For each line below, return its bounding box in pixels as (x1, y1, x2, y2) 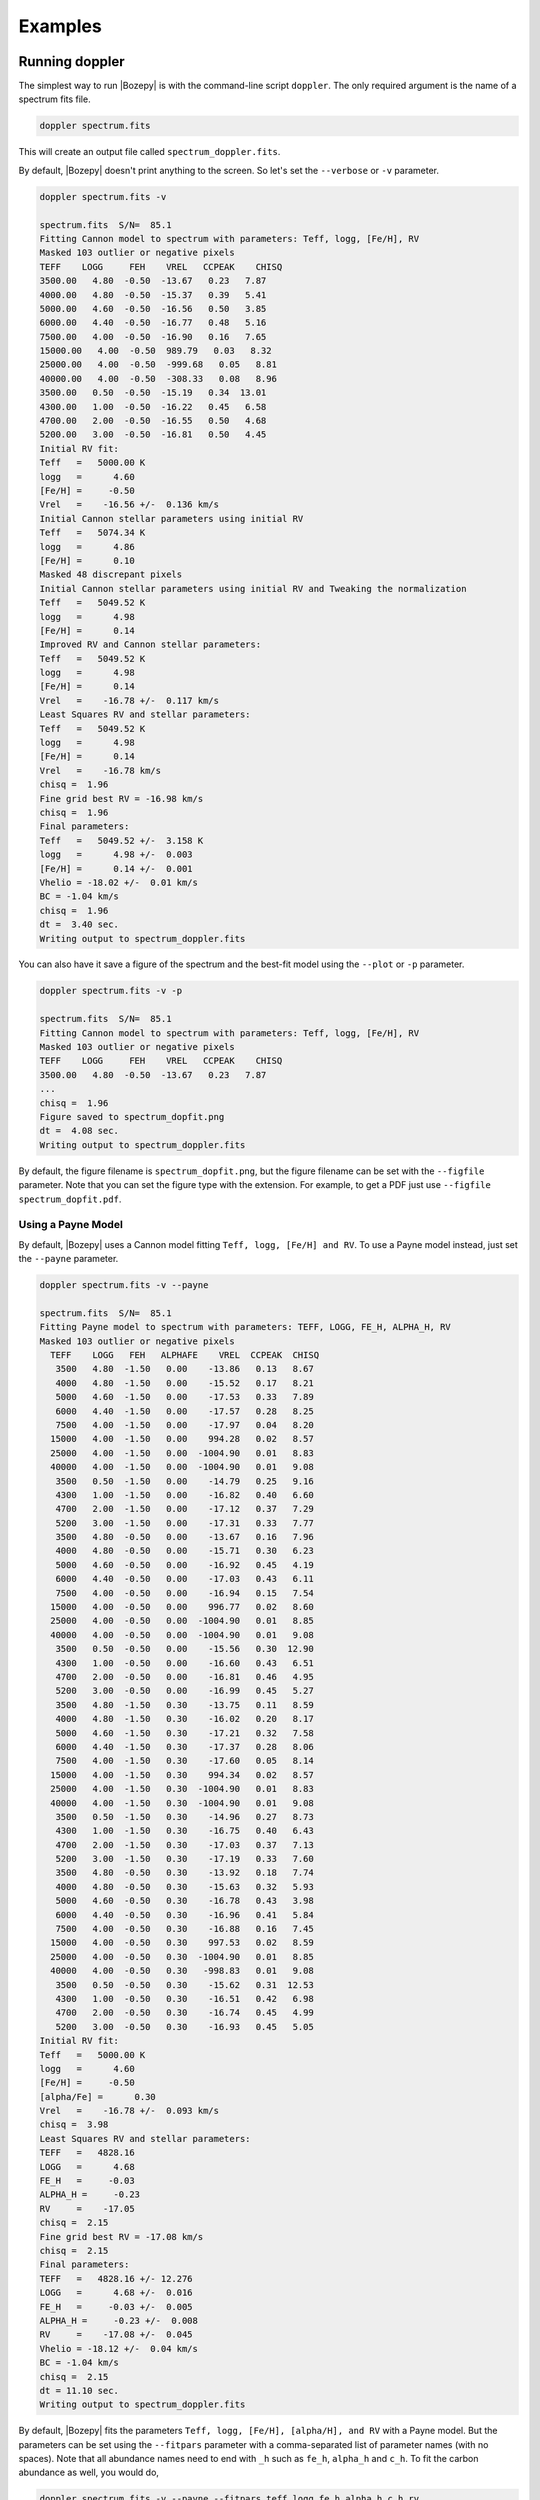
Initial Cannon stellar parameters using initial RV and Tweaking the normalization (39, 583, 467, 594)
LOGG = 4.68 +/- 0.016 (39, 2287, 194, 2299)
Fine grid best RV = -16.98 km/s (39, 793, 204, 804)
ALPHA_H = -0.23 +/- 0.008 (39, 2315, 199, 2326)
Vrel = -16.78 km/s (39, 765, 162, 776)
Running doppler (18, 53, 125, 70)
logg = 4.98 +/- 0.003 (39, 849, 194, 860)
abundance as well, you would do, (18, 2466, 160, 2479)
